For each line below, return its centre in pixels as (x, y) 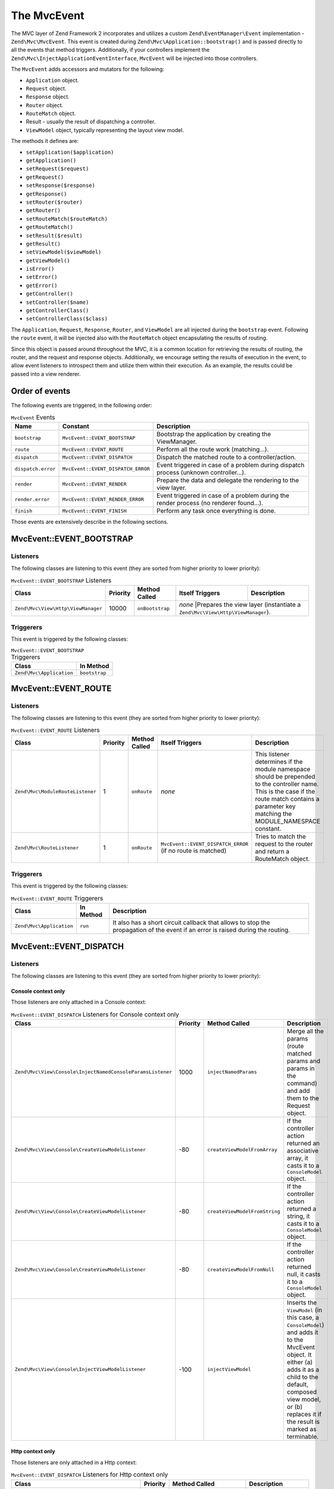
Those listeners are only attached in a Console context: (79, 1002)
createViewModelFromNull (241, 1270)
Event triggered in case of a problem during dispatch (231, 465)
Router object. (45, 105)
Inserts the (302, 1303)
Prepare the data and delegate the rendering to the (228, 481)
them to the (303, 1098)
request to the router (284, 844)
